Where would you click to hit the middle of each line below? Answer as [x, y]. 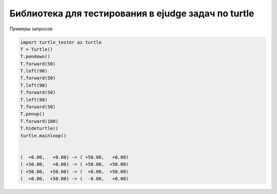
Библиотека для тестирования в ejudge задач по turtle [132, 13]
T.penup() [33, 114]
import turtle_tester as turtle [61, 42]
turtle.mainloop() [43, 135]
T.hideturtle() [39, 129]
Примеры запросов [31, 29]
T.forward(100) [39, 121]
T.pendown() [35, 57]
